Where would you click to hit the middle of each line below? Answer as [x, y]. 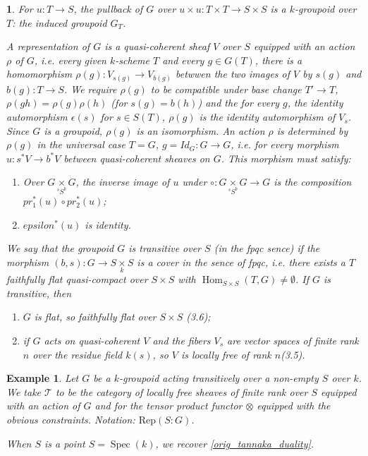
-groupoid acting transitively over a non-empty [219, 378]
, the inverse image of [123, 182]
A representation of [48, 46]
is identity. [108, 224]
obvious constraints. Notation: [71, 419]
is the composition [313, 182]
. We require [90, 89]
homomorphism [39, 74]
